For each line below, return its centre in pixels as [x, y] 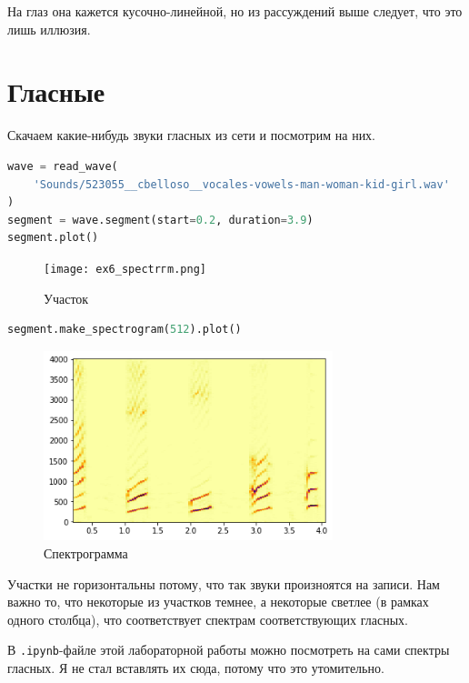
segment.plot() [53, 238]
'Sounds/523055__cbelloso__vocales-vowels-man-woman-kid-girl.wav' [241, 184]
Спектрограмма [86, 553]
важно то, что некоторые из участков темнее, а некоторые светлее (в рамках [218, 602]
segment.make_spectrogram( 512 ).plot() [125, 330]
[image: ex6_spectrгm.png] [125, 269]
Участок [66, 298]
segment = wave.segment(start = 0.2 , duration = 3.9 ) [160, 220]
